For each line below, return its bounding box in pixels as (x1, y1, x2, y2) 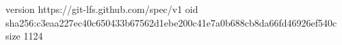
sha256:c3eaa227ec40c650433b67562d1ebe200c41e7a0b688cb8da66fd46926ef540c (5, 15, 337, 29)
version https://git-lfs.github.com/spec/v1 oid (5, 2, 198, 16)
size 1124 (5, 29, 43, 43)
